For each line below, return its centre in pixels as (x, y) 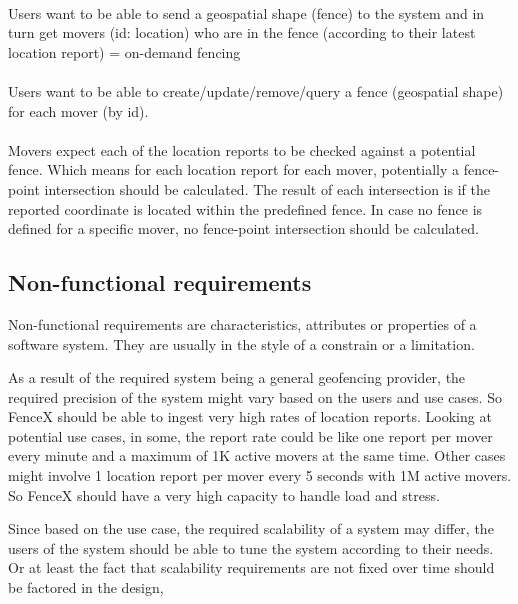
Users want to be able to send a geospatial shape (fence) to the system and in (246, 12)
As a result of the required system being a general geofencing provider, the (237, 377)
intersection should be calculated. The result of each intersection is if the (267, 188)
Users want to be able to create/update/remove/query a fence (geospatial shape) (256, 90)
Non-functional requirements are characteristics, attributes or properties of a (242, 323)
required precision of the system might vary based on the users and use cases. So (255, 396)
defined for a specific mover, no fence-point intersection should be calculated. (243, 228)
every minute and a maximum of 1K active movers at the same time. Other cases (257, 455)
